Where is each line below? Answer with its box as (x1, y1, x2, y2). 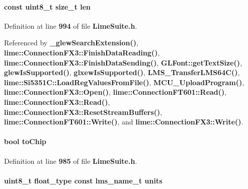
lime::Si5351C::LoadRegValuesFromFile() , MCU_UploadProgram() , (4, 77, 244, 87)
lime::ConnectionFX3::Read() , (4, 96, 110, 107)
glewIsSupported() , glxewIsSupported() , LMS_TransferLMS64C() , (4, 67, 240, 78)
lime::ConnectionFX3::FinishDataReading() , (4, 47, 160, 57)
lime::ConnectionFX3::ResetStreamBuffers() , (4, 106, 162, 117)
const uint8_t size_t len (4, 1, 91, 12)
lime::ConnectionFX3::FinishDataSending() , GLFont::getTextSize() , (4, 57, 242, 68)
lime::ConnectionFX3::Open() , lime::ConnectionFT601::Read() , (4, 87, 227, 97)
